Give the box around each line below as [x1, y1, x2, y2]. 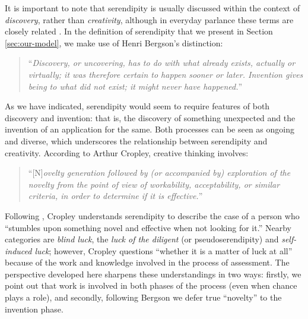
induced [5, 244, 32, 257]
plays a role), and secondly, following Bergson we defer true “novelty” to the [5, 291, 282, 304]
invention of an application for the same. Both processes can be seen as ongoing [5, 123, 294, 135]
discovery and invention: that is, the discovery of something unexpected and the [5, 111, 296, 124]
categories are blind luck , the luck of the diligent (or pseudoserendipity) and [5, 233, 279, 245]
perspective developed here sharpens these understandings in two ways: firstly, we [5, 267, 301, 280]
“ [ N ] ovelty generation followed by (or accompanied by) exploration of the [28, 166, 291, 179]
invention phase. [5, 302, 63, 315]
